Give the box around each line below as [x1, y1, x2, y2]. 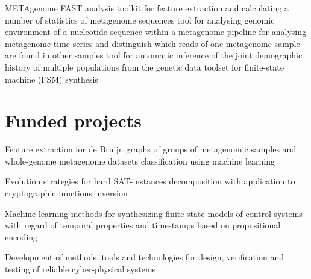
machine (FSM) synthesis [5, 72, 98, 85]
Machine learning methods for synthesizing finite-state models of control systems [5, 207, 303, 219]
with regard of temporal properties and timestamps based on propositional [5, 219, 281, 231]
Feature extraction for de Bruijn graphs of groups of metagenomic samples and [5, 143, 297, 155]
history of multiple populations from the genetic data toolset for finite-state [5, 60, 284, 73]
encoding [5, 230, 38, 243]
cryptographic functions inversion [5, 187, 128, 199]
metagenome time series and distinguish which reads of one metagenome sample [5, 37, 300, 49]
